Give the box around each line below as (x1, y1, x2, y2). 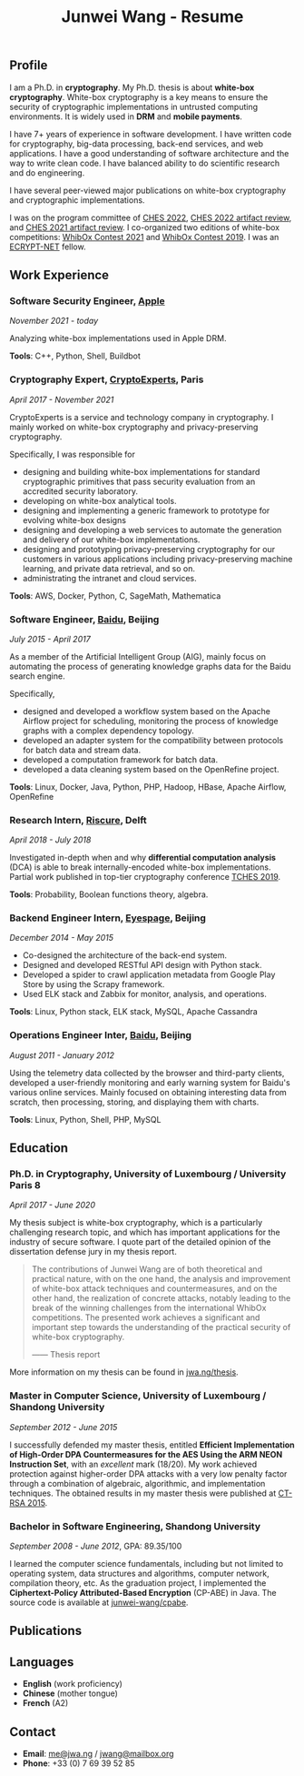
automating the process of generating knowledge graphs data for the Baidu (9, 661, 292, 671)
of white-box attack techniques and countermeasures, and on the (31, 1283, 278, 1294)
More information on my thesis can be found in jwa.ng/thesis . (9, 1367, 239, 1377)
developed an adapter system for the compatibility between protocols (22, 734, 284, 745)
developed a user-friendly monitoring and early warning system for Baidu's (9, 1076, 290, 1088)
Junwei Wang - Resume (61, 6, 244, 27)
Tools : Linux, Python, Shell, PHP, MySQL (9, 1114, 162, 1125)
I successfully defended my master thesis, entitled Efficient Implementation (9, 1439, 295, 1450)
